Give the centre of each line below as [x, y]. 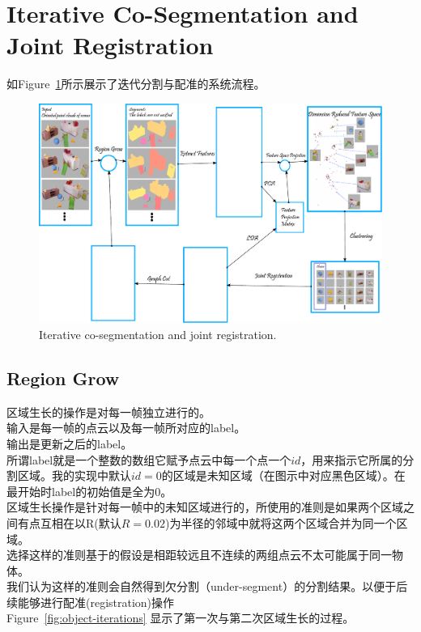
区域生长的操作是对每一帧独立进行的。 [108, 411]
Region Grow [63, 378]
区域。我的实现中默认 [74, 475]
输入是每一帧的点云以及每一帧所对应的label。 [126, 428]
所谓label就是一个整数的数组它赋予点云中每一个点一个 [149, 459]
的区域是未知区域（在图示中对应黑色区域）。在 [283, 475]
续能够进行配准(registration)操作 [91, 602]
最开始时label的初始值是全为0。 [89, 491]
